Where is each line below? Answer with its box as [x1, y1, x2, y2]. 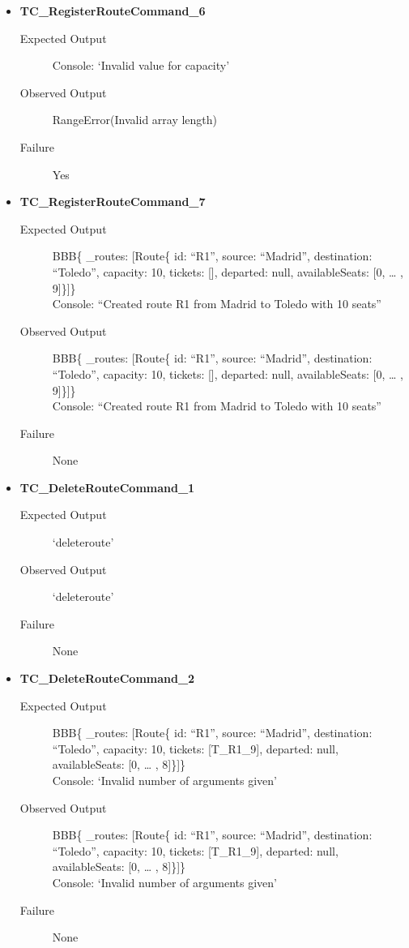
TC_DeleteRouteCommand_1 [19, 478, 195, 495]
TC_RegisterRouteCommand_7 [19, 193, 206, 210]
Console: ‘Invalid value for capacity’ [52, 57, 230, 74]
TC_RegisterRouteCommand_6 [19, 2, 206, 19]
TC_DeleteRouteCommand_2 [19, 670, 195, 687]
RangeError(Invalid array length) [52, 111, 218, 128]
